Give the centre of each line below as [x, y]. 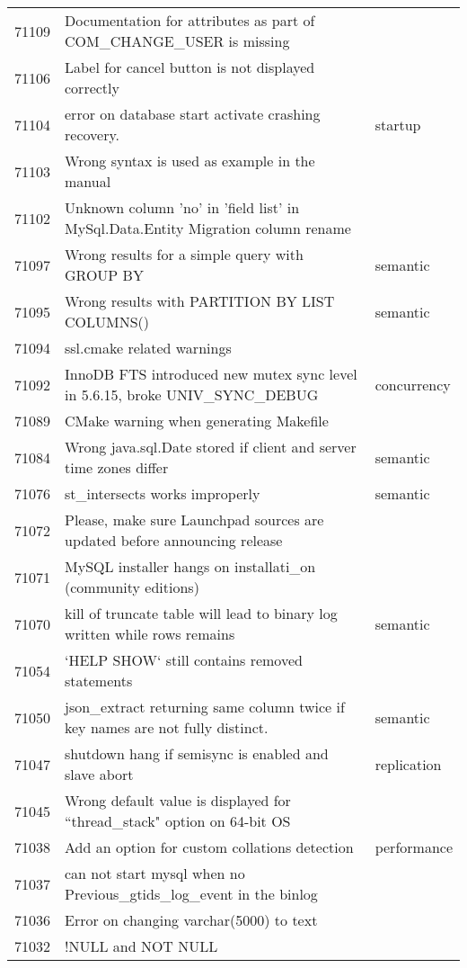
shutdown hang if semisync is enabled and [197, 753]
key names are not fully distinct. [167, 727]
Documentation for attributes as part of [190, 20]
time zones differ [117, 467]
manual [88, 181]
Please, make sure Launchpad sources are [194, 520]
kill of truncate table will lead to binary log [201, 613]
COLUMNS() [107, 322]
